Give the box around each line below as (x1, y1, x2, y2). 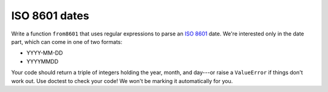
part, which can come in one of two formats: (11, 38, 123, 45)
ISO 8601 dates (11, 9, 89, 22)
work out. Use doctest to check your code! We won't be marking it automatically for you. (11, 77, 233, 84)
